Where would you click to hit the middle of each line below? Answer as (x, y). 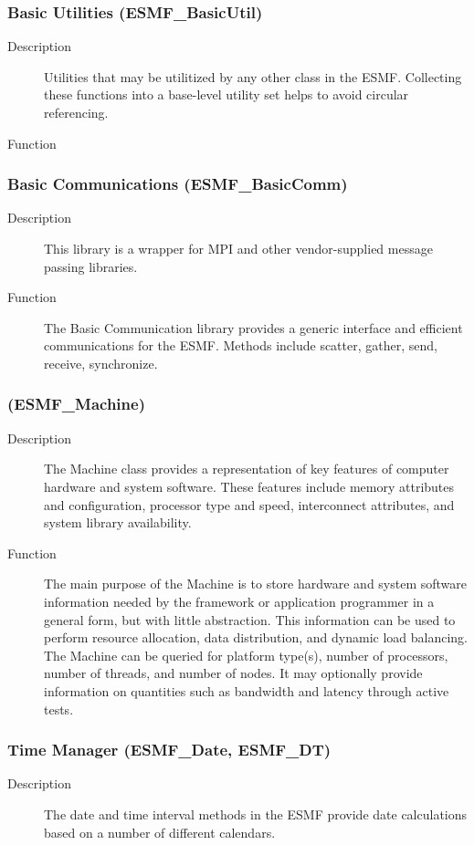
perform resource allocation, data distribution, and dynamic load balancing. (256, 637)
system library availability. (118, 522)
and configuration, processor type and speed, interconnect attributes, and (249, 504)
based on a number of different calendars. (160, 832)
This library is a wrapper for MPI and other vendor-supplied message (238, 248)
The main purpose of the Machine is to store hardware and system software (256, 584)
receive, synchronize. (101, 363)
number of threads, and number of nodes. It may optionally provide (233, 673)
